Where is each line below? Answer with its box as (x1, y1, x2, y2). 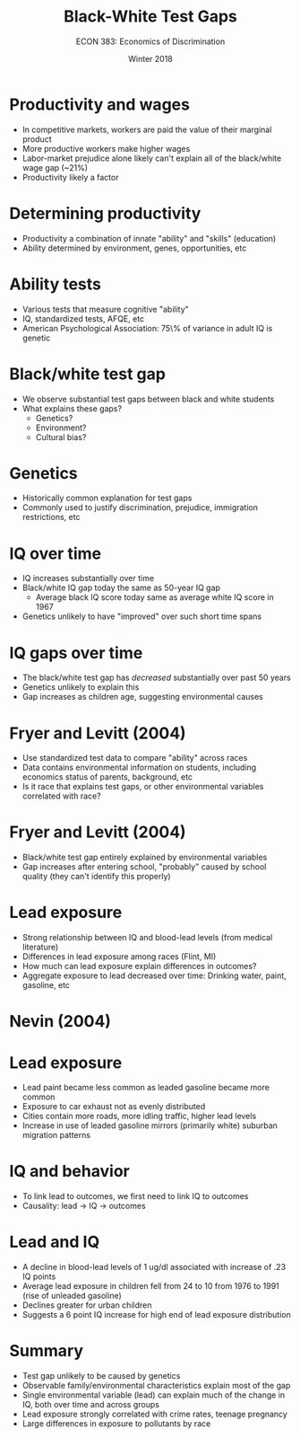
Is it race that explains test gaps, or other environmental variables (21, 781, 264, 792)
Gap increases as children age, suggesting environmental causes (21, 692, 264, 702)
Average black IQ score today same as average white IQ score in (35, 592, 275, 603)
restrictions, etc (21, 512, 81, 523)
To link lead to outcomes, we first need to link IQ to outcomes (21, 1191, 249, 1202)
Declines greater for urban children (21, 1300, 152, 1310)
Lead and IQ (9, 1232, 100, 1252)
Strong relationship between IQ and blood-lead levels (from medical (21, 932, 273, 943)
